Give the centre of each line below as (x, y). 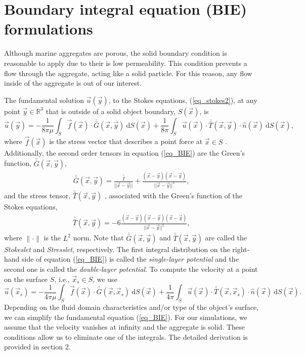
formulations (49, 29)
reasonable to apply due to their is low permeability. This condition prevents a (126, 63)
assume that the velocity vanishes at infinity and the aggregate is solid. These (124, 327)
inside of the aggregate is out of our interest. (73, 83)
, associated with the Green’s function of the (173, 196)
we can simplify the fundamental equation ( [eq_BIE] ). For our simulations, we (126, 317)
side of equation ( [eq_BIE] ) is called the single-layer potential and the (130, 259)
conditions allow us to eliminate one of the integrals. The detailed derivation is (126, 336)
